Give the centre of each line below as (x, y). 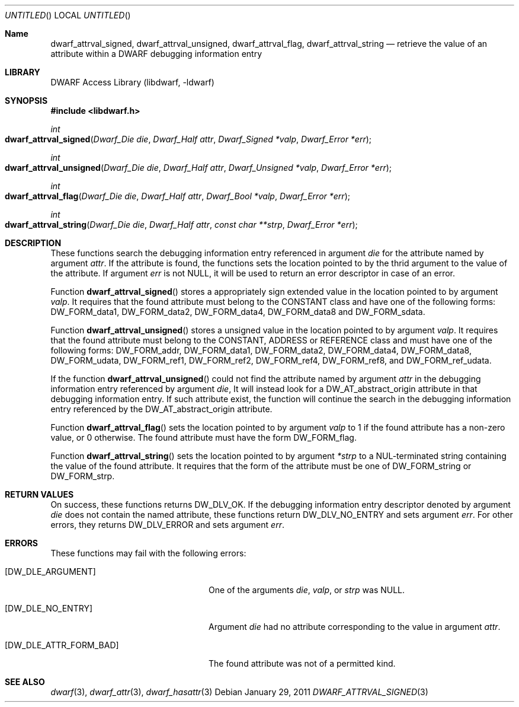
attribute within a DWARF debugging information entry (156, 54)
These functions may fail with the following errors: (148, 553)
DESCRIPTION (33, 243)
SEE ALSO (25, 682)
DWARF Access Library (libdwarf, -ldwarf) (132, 82)
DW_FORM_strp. (83, 476)
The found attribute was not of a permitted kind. (302, 663)
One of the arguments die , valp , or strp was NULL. (307, 590)
